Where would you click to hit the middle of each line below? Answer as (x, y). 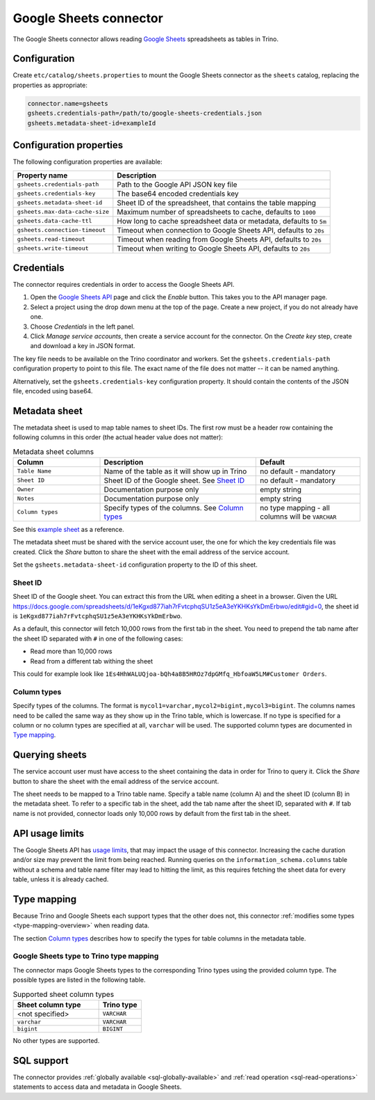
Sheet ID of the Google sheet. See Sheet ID (174, 480)
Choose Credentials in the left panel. (83, 327)
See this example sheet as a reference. (68, 529)
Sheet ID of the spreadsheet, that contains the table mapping (216, 203)
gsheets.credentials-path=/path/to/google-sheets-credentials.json (145, 113)
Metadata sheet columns (53, 451)
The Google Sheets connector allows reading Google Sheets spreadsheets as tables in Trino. (146, 39)
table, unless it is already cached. (61, 879)
